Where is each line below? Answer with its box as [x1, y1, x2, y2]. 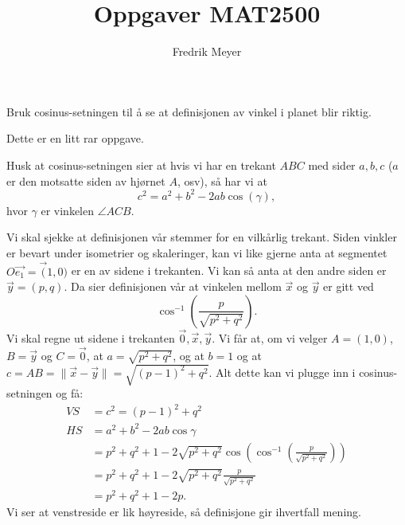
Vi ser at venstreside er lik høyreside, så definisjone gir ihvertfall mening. [6, 503, 361, 520]
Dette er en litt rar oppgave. [6, 130, 144, 147]
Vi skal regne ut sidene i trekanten [6, 330, 175, 346]
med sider [308, 156, 356, 173]
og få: [56, 385, 84, 402]
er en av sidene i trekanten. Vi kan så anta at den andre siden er [71, 262, 387, 279]
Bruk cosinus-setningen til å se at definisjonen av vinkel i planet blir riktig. [6, 103, 372, 119]
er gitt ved [323, 278, 374, 295]
